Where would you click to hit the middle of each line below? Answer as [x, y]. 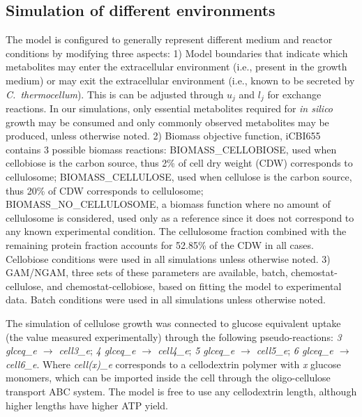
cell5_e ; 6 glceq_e [295, 350]
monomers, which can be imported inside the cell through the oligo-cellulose [168, 378]
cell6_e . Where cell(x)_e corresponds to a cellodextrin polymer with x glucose [173, 364]
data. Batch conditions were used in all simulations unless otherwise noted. [166, 300]
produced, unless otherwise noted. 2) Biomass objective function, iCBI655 [163, 136]
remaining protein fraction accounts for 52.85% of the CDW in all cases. [160, 244]
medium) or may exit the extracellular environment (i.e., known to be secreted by [180, 80]
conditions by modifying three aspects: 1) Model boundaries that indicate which [177, 53]
